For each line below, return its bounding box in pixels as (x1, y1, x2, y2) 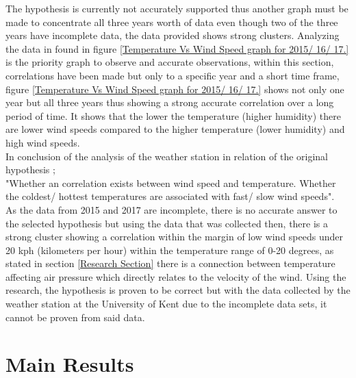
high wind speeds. (5, 135, 80, 149)
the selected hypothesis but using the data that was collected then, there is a (5, 216, 329, 230)
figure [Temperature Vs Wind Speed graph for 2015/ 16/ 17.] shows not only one (5, 81, 344, 96)
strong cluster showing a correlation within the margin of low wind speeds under (5, 229, 343, 244)
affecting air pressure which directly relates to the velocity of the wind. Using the (5, 269, 346, 283)
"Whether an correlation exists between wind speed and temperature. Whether (5, 175, 336, 190)
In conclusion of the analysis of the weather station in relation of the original (5, 149, 329, 163)
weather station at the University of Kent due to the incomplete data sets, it (5, 297, 327, 311)
